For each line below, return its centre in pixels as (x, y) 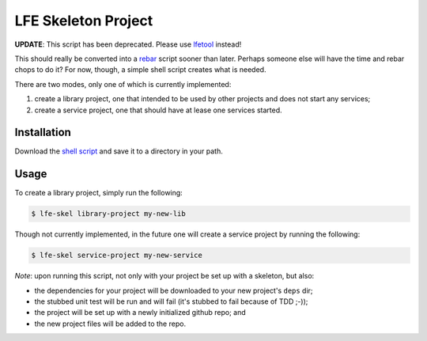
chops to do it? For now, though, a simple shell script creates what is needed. (140, 70)
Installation (43, 133)
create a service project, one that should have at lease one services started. (158, 110)
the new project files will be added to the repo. (110, 324)
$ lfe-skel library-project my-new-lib (108, 214)
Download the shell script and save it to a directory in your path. (119, 151)
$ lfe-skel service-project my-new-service (117, 256)
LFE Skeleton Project (84, 21)
